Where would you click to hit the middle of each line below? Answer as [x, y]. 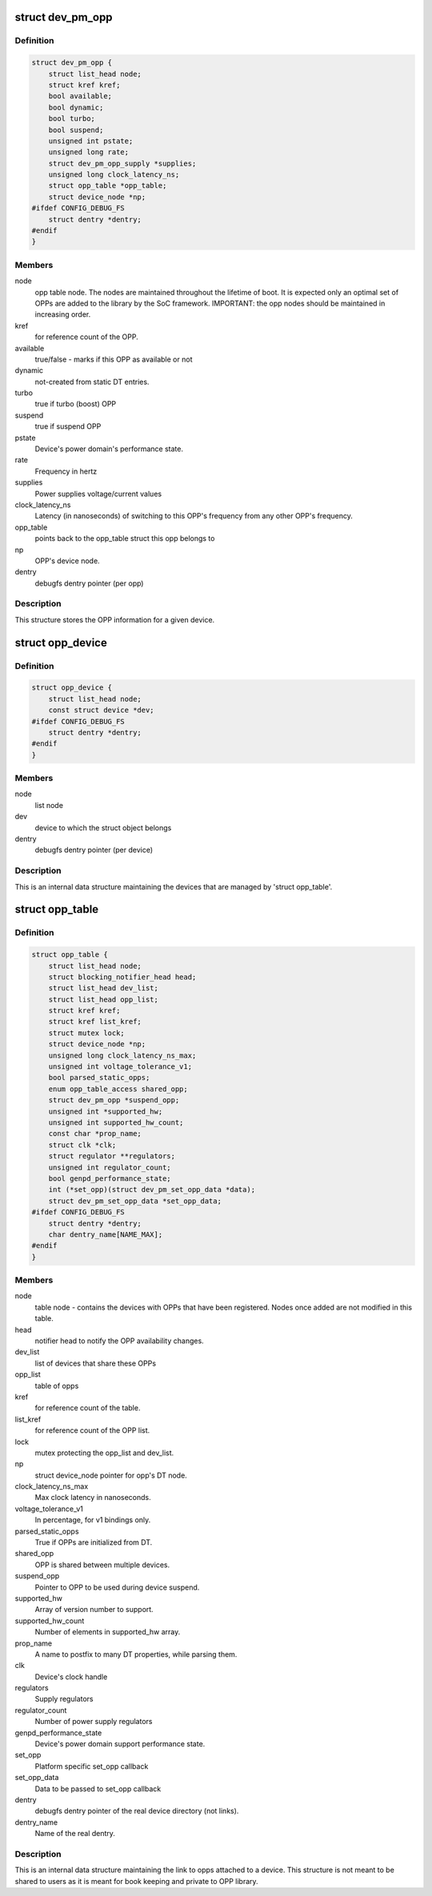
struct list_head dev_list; [104, 988]
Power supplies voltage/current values [98, 494]
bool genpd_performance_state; [110, 1178]
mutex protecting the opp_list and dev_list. [104, 1453]
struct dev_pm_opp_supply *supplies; [122, 163]
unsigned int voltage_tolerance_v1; [120, 1067]
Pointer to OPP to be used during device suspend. [117, 1587]
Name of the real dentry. [75, 1834]
